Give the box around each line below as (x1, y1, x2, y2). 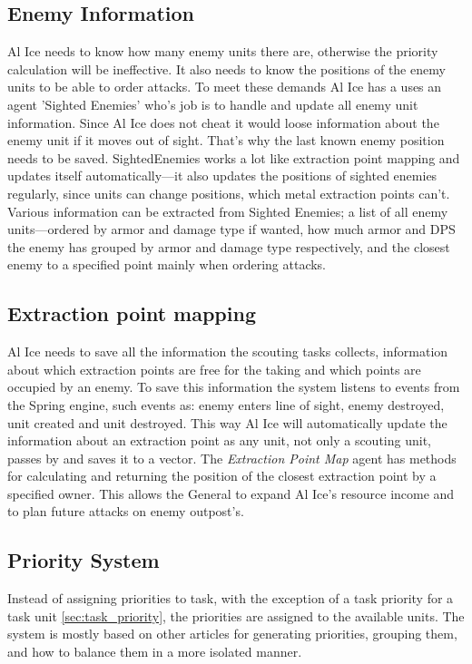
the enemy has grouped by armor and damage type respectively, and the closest (7, 237, 450, 256)
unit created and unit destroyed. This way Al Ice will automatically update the (7, 413, 447, 432)
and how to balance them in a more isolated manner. (7, 642, 302, 661)
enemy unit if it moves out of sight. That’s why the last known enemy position (7, 131, 445, 150)
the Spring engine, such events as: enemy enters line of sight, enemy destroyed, (7, 395, 445, 414)
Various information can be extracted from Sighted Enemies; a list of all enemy (7, 201, 448, 220)
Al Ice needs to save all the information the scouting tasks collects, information (7, 342, 448, 361)
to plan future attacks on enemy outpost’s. (7, 502, 244, 521)
